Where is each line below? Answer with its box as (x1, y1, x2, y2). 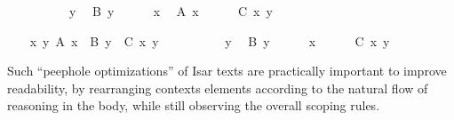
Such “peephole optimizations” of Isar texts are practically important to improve (7, 61, 447, 80)
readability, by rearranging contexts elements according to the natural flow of (7, 78, 428, 97)
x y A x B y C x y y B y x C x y (29, 31, 390, 50)
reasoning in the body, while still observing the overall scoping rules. (7, 96, 380, 115)
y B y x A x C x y (68, 2, 273, 20)
